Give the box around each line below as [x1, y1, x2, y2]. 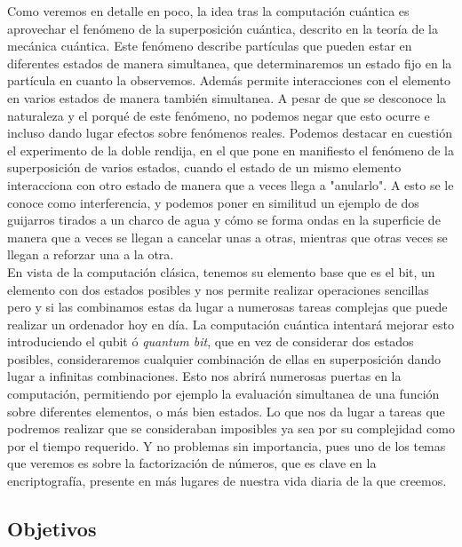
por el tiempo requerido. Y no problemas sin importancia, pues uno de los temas [7, 436, 446, 455]
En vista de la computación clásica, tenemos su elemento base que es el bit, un [7, 262, 435, 281]
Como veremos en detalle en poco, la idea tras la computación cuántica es [7, 2, 410, 20]
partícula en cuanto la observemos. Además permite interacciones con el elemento [7, 71, 450, 90]
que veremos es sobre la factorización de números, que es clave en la [7, 454, 377, 472]
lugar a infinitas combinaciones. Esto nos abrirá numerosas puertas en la [7, 367, 402, 385]
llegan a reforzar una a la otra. [7, 245, 174, 264]
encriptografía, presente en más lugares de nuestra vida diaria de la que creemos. [7, 472, 447, 490]
